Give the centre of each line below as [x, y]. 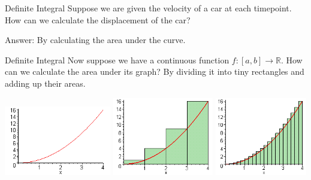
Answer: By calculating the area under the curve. [95, 40]
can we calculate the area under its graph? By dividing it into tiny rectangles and [155, 71]
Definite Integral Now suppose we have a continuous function [117, 60]
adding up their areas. [45, 83]
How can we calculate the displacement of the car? [98, 19]
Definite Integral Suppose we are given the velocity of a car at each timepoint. [148, 8]
